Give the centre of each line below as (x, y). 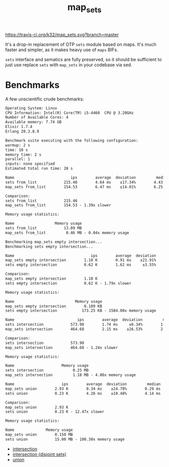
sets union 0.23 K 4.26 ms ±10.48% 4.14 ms (83, 393)
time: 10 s (17, 150)
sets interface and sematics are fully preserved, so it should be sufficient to (83, 59)
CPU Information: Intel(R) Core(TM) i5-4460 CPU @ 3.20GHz (70, 113)
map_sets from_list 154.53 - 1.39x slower (58, 205)
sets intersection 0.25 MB (47, 371)
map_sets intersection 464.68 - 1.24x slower (62, 347)
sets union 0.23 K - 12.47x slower (55, 412)
